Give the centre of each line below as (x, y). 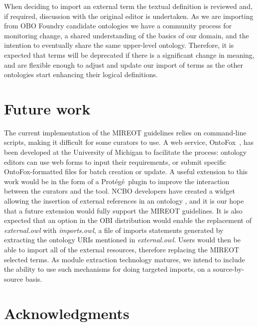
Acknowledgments (67, 313)
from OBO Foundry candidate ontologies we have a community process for (118, 26)
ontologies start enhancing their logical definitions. (81, 74)
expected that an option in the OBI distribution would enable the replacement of (128, 220)
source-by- (229, 269)
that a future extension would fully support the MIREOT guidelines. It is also (123, 210)
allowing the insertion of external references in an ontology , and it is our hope (124, 201)
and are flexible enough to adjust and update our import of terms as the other (124, 64)
